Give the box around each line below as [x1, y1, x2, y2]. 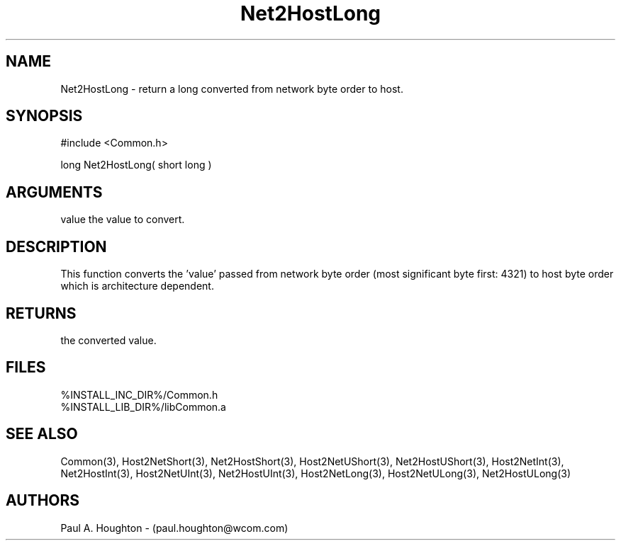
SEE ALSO [6, 425, 78, 443]
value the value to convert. [60, 213, 185, 226]
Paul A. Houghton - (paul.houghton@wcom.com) [60, 521, 289, 534]
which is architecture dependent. [60, 280, 214, 292]
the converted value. [60, 334, 157, 346]
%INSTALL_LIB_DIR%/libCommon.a [60, 400, 226, 413]
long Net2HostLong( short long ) [60, 159, 212, 171]
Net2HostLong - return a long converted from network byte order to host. [60, 82, 403, 95]
